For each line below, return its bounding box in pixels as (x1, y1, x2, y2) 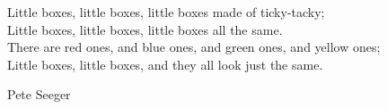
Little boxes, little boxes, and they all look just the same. (7, 54, 323, 73)
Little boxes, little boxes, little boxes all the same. (7, 20, 283, 38)
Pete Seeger (7, 85, 71, 104)
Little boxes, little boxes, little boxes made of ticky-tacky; (7, 3, 325, 21)
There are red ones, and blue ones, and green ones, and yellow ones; (7, 38, 381, 56)
